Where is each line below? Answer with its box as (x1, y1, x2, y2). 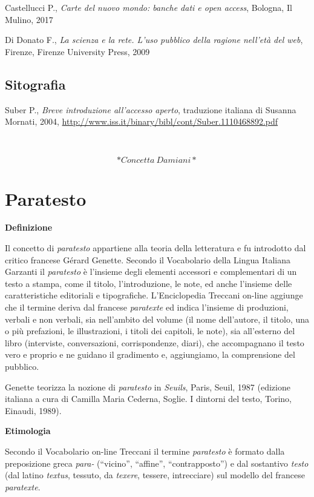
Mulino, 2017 (5, 13, 53, 25)
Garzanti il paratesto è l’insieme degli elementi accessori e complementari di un (5, 265, 297, 278)
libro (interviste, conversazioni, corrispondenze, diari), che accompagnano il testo (5, 336, 304, 349)
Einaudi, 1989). (5, 404, 62, 416)
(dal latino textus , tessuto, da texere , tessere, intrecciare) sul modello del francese (5, 469, 306, 481)
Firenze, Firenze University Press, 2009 (5, 45, 150, 58)
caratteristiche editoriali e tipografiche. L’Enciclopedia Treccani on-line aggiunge (5, 289, 303, 301)
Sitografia (5, 74, 66, 93)
